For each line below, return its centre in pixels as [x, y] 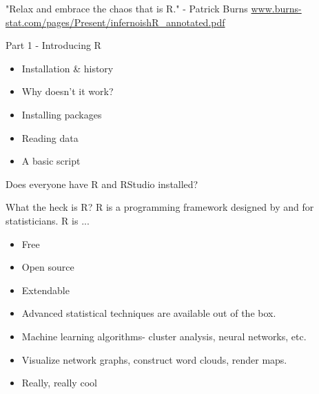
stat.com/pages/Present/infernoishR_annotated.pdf [115, 22]
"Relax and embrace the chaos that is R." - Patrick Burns [127, 8]
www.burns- [276, 8]
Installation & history [68, 68]
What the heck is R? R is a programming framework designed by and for [160, 207]
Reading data [50, 137]
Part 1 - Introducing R [53, 45]
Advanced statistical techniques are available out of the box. [149, 313]
